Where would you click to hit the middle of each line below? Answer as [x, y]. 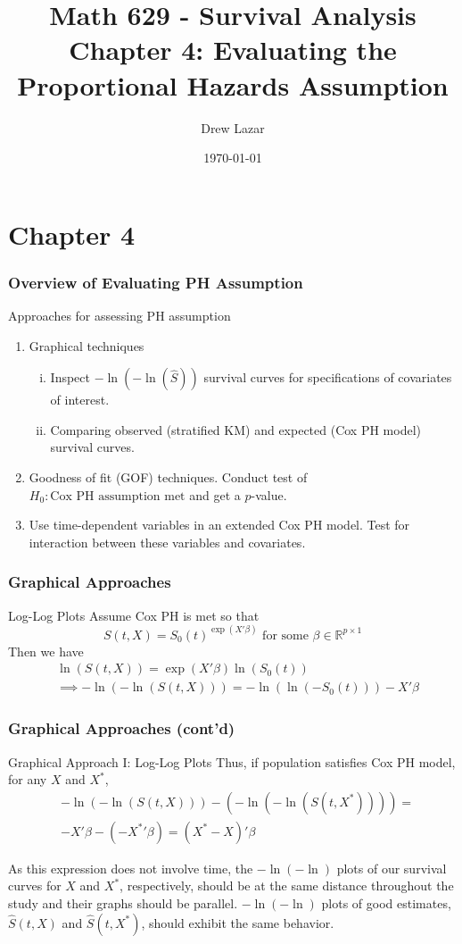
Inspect [70, 377]
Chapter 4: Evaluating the [233, 50]
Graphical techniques [87, 345]
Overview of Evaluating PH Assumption [156, 282]
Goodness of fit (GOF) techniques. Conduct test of [168, 477]
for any [28, 779]
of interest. [80, 400]
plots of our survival [392, 868]
